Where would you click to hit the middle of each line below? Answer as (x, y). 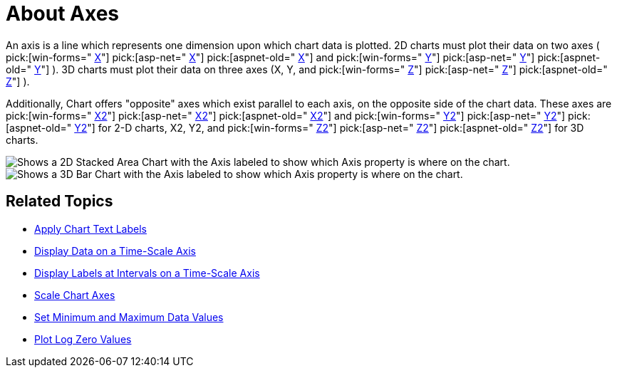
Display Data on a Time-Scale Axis (115, 251)
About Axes (62, 14)
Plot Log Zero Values (83, 339)
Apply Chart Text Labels (90, 228)
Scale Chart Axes (75, 295)
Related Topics (59, 201)
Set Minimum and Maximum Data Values (129, 317)
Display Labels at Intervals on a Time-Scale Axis (147, 273)
